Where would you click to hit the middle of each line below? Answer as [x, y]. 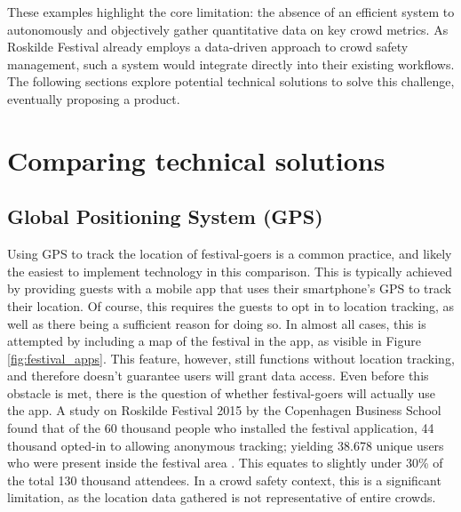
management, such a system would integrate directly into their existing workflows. [231, 64]
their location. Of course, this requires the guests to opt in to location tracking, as [231, 305]
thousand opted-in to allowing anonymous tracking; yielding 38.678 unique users [226, 445]
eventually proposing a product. [94, 98]
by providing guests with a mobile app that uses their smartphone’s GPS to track [230, 288]
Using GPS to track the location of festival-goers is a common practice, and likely [230, 254]
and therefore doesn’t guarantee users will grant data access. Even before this [218, 376]
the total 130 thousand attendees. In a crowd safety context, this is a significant [224, 480]
